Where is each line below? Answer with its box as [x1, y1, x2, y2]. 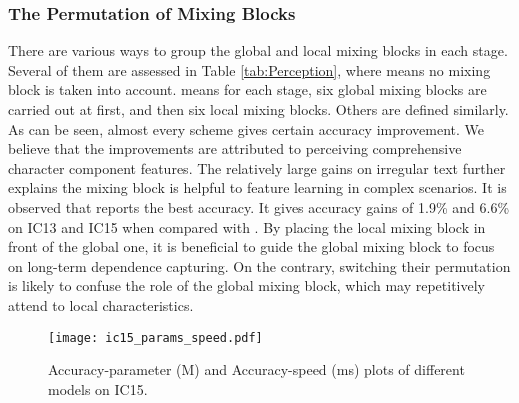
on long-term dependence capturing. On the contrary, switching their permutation [8, 255, 511, 276]
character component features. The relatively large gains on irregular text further [8, 157, 506, 178]
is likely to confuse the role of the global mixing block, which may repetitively [8, 275, 486, 296]
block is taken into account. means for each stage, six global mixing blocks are [8, 79, 487, 100]
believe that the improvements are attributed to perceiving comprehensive [8, 138, 462, 159]
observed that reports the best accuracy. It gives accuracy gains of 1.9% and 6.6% [8, 196, 510, 217]
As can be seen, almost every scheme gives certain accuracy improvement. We [8, 118, 485, 139]
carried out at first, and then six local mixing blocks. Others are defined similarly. [8, 99, 509, 119]
